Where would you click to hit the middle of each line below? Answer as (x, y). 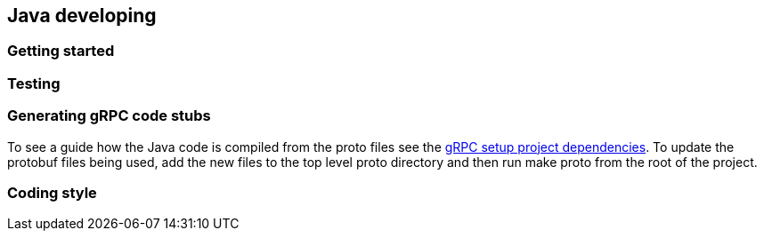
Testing (34, 83)
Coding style (52, 192)
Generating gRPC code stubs (109, 116)
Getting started (61, 51)
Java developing (82, 16)
